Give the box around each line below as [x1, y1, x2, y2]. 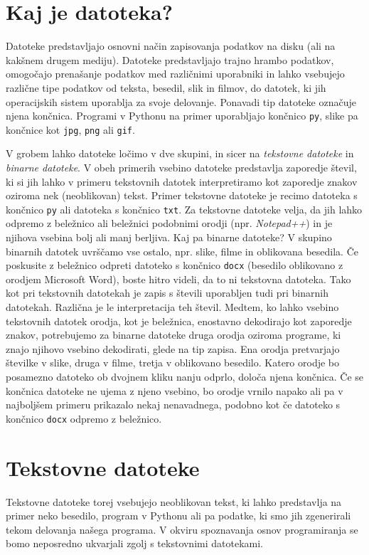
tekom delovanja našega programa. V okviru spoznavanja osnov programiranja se [6, 522, 358, 536]
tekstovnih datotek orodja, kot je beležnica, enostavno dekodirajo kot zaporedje [6, 313, 352, 328]
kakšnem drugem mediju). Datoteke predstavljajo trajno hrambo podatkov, [6, 52, 334, 67]
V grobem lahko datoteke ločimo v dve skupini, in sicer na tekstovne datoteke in [6, 146, 354, 161]
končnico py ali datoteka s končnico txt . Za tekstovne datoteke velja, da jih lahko [6, 201, 363, 216]
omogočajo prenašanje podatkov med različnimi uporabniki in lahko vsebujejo [6, 66, 345, 81]
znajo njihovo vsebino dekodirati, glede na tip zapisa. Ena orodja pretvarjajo [6, 341, 340, 356]
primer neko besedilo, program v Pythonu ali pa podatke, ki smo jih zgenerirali [6, 508, 351, 523]
